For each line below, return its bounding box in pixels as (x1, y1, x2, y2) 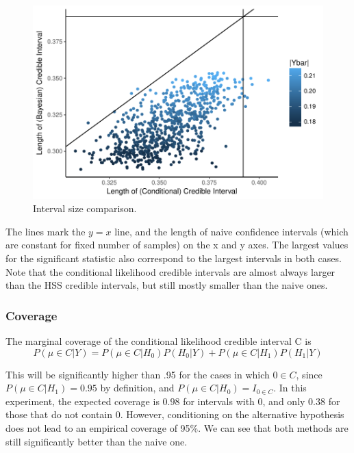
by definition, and (100, 380, 175, 395)
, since (296, 367, 323, 381)
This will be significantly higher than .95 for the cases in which (5, 367, 270, 381)
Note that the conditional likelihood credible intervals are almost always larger (5, 264, 336, 279)
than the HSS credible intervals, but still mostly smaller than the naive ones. (5, 278, 328, 292)
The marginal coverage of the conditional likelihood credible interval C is (5, 334, 312, 348)
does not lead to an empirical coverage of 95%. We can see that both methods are (5, 421, 349, 435)
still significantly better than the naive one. (5, 434, 188, 448)
